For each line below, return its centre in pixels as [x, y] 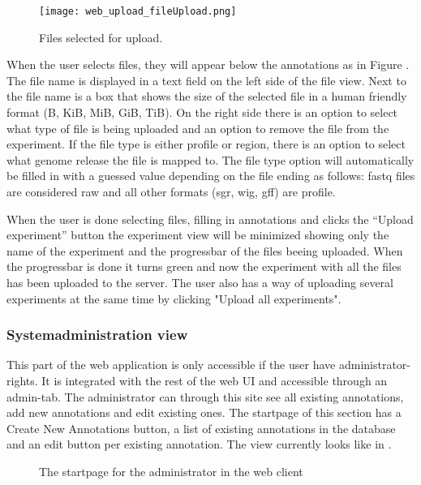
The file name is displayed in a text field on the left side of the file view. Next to [206, 80]
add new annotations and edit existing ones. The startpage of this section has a [204, 412]
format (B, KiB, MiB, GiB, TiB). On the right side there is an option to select [202, 112]
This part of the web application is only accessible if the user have [171, 365]
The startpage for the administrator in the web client [171, 471]
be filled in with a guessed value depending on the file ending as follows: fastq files [211, 176]
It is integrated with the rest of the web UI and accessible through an [215, 380]
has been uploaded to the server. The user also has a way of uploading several [200, 282]
